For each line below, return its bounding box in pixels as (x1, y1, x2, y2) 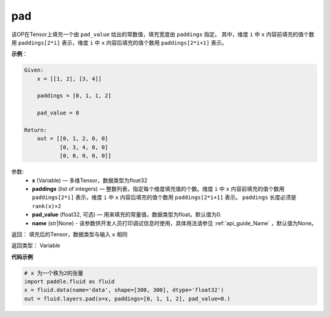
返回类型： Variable (11, 242, 61, 249)
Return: (24, 127, 47, 134)
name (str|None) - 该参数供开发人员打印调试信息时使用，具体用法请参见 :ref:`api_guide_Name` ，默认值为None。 (32, 219, 317, 226)
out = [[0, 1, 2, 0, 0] (37, 135, 108, 142)
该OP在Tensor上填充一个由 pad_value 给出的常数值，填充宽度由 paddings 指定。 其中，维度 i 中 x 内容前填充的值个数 (11, 31, 315, 38)
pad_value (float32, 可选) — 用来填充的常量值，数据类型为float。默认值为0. (32, 211, 222, 218)
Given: (24, 67, 44, 73)
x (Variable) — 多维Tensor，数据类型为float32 (32, 176, 148, 184)
